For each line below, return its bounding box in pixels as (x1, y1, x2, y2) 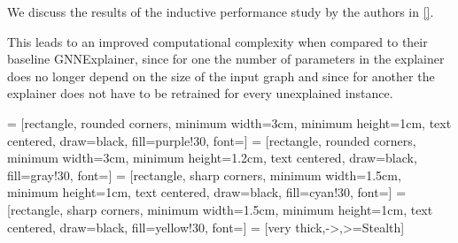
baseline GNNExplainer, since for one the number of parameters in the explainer (7, 49, 445, 68)
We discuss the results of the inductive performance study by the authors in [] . (7, 3, 434, 20)
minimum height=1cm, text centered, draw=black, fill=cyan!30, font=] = (7, 183, 407, 201)
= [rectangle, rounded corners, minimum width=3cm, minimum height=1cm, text (7, 113, 452, 132)
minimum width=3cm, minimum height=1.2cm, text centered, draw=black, (7, 148, 417, 167)
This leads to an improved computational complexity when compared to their (7, 32, 428, 50)
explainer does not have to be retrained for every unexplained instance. (7, 84, 393, 103)
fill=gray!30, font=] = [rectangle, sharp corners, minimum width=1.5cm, (7, 165, 401, 184)
